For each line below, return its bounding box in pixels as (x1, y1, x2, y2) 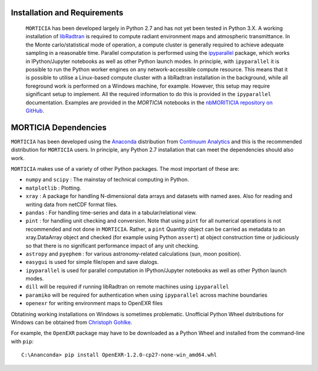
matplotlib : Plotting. (25, 184, 82, 191)
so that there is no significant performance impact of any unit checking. (25, 242, 200, 249)
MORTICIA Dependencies (11, 122, 107, 132)
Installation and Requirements (11, 8, 124, 18)
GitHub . (25, 107, 44, 114)
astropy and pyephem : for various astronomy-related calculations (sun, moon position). (25, 250, 241, 257)
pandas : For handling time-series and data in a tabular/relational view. (25, 209, 197, 216)
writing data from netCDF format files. (25, 201, 118, 208)
